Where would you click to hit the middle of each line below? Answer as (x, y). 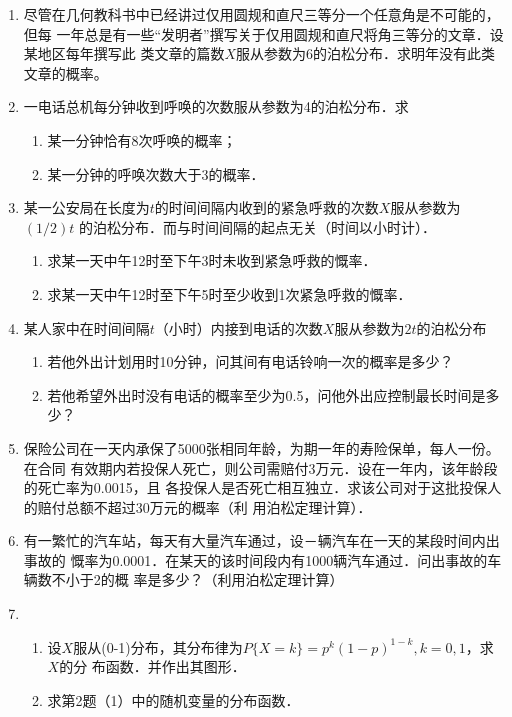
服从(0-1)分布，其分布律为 (158, 646)
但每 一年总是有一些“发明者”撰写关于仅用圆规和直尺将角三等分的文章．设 (263, 33)
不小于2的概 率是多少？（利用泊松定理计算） (197, 579)
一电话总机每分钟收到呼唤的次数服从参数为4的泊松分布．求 (216, 106)
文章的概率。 (65, 72)
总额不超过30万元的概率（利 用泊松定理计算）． (218, 506)
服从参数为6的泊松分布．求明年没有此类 (366, 53)
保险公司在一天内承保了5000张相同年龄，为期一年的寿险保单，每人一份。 (261, 447)
